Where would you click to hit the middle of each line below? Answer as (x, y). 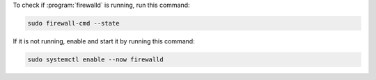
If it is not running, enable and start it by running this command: (104, 41)
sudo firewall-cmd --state (73, 23)
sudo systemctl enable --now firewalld (95, 59)
